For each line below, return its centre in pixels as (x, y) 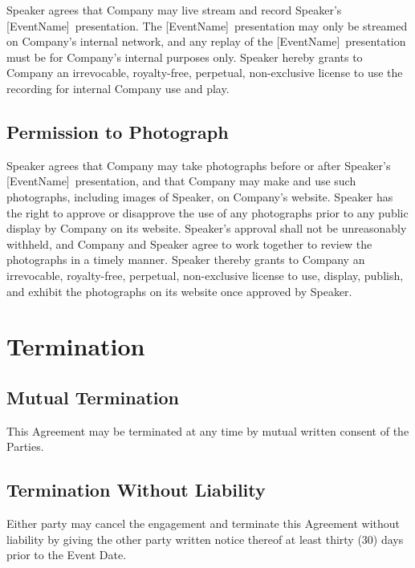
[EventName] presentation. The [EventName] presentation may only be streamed (207, 25)
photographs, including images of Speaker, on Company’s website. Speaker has (200, 196)
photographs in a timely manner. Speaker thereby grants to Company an (186, 260)
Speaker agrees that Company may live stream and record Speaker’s (174, 10)
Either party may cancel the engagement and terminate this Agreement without (203, 523)
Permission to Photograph (118, 131)
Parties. (25, 446)
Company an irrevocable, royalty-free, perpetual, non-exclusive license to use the (205, 73)
